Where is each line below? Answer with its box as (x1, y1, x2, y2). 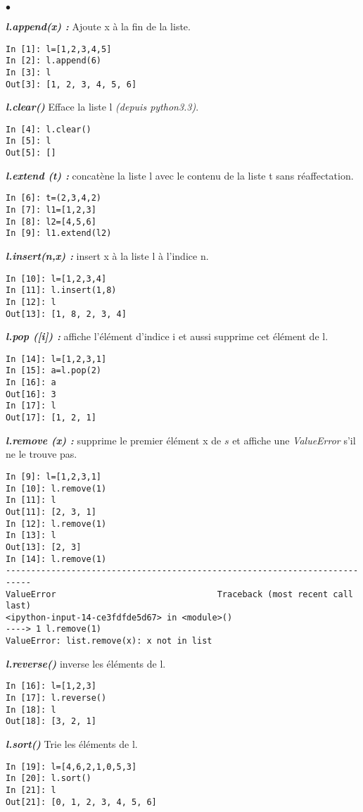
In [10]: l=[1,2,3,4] (6, 273, 107, 284)
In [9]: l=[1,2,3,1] (6, 471, 102, 482)
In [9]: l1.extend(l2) (6, 228, 112, 239)
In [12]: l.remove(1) (6, 518, 107, 529)
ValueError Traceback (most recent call (6, 589, 353, 599)
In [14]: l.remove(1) (6, 554, 107, 564)
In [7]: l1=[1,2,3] (6, 205, 96, 216)
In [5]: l (6, 136, 51, 146)
